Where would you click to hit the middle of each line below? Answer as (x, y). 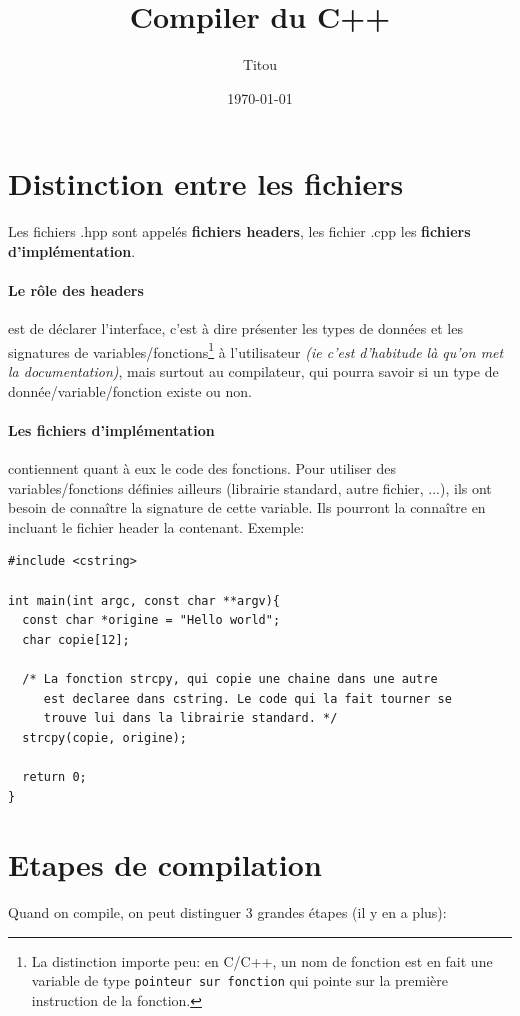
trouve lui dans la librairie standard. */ (190, 718)
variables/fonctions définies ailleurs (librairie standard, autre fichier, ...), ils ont (250, 487)
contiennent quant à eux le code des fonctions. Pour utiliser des (202, 468)
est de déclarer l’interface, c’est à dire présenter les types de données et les (235, 328)
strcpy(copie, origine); (104, 737)
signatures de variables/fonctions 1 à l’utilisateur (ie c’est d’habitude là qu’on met (256, 350)
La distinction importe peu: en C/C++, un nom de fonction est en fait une (262, 960)
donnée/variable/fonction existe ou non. (130, 390)
